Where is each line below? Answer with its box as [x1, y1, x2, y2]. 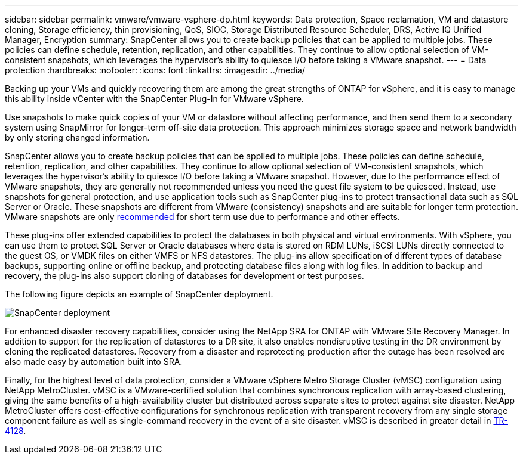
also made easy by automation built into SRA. [5, 356, 183, 367]
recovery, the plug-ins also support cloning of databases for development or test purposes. [5, 271, 364, 281]
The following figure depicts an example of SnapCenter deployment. [5, 289, 273, 299]
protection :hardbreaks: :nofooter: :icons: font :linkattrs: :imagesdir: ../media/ [5, 65, 306, 75]
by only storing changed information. [5, 132, 150, 142]
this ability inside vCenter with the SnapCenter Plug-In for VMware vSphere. [5, 94, 304, 104]
